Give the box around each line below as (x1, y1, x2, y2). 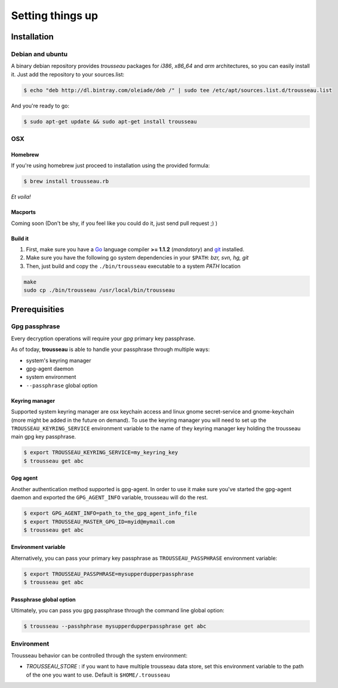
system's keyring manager (26, 357, 92, 364)
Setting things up (11, 9, 99, 22)
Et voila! (11, 193, 31, 200)
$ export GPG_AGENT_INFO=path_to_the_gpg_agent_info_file (23, 510, 197, 517)
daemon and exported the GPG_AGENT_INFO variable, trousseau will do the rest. (11, 494, 208, 501)
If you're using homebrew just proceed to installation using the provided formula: (11, 162, 210, 169)
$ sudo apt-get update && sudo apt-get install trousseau (23, 118, 197, 125)
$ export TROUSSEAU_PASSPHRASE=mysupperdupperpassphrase (23, 570, 194, 577)
